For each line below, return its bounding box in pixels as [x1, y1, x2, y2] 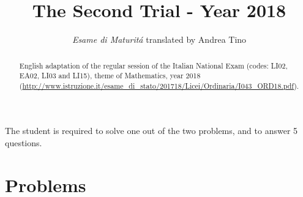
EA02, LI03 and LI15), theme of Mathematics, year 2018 [19, 70, 201, 81]
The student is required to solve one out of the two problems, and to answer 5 [5, 124, 298, 137]
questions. [5, 136, 42, 149]
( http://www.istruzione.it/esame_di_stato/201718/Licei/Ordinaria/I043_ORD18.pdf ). [19, 80, 299, 91]
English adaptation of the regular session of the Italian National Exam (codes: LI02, [19, 60, 288, 70]
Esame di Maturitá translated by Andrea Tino [72, 33, 247, 46]
